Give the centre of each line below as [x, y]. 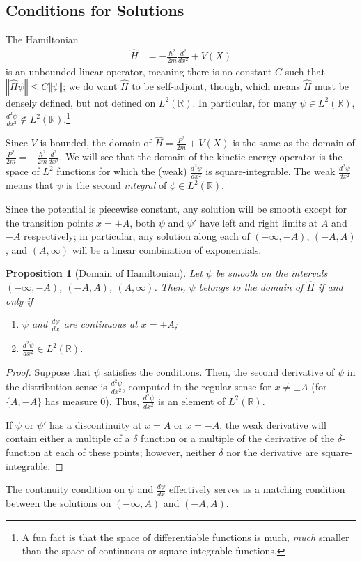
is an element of [191, 401]
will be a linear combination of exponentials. [167, 249]
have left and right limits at [259, 222]
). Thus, [123, 401]
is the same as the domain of [294, 143]
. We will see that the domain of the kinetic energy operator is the [201, 157]
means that [30, 185]
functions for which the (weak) [122, 171]
